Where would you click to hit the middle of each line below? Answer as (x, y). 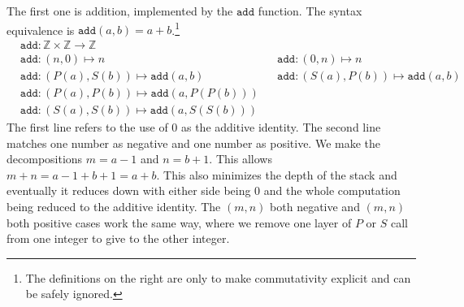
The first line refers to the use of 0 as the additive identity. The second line (194, 127)
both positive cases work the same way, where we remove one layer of (179, 222)
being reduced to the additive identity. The (114, 206)
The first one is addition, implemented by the (120, 11)
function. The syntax (310, 11)
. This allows (241, 159)
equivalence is (41, 30)
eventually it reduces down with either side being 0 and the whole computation (204, 190)
